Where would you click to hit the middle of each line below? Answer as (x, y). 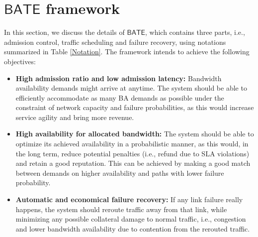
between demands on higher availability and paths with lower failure (120, 173)
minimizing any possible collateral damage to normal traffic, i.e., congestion (131, 219)
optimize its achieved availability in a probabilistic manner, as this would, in (132, 144)
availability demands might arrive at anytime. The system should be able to (131, 88)
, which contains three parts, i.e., (195, 32)
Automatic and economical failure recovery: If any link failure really (129, 199)
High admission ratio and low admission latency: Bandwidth (119, 78)
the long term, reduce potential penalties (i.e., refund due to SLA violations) (132, 153)
